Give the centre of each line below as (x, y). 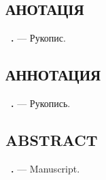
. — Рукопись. (41, 103)
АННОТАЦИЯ (53, 75)
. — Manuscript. (46, 168)
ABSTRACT (52, 139)
